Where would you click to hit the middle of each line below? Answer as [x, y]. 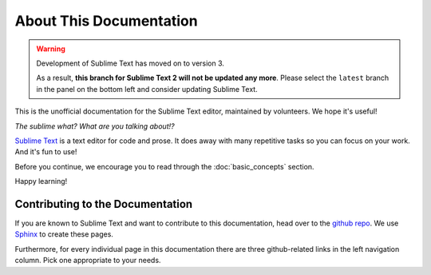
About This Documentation [107, 21]
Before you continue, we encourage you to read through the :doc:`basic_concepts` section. [164, 166]
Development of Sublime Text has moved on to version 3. [130, 63]
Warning [51, 49]
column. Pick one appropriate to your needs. [88, 261]
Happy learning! [41, 181]
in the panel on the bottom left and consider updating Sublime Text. [147, 89]
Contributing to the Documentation [104, 204]
